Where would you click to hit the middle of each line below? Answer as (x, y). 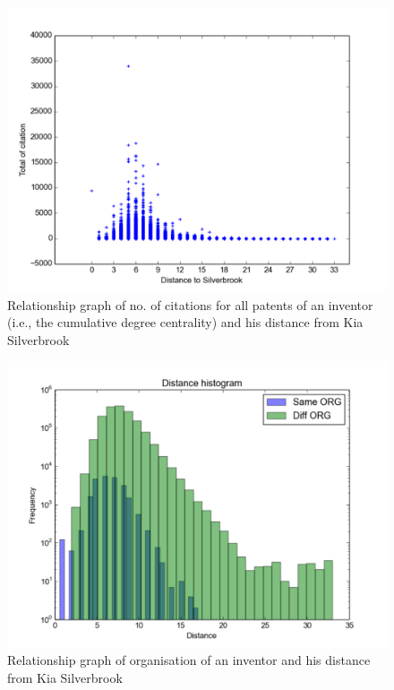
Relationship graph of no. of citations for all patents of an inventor (190, 304)
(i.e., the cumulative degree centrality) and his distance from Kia (185, 322)
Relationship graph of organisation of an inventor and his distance (189, 660)
